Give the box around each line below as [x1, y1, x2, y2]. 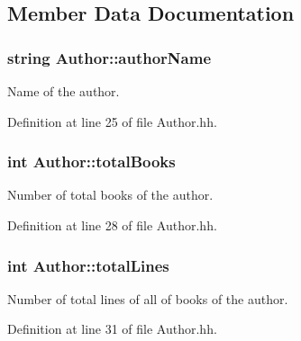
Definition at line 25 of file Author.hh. [7, 112, 217, 130]
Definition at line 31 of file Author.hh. [7, 319, 217, 338]
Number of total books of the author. [7, 185, 214, 204]
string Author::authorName [7, 46, 212, 68]
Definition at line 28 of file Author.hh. [7, 216, 217, 234]
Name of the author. [7, 82, 120, 100]
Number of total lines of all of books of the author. [7, 289, 288, 308]
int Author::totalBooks [7, 150, 176, 173]
